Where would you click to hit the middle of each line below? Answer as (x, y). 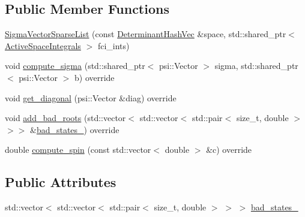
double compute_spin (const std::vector (78, 150)
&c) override (229, 150)
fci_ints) (113, 45)
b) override (94, 77)
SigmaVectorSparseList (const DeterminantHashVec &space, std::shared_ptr (146, 34)
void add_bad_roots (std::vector (65, 118)
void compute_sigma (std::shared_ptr (75, 66)
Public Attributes (61, 182)
